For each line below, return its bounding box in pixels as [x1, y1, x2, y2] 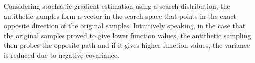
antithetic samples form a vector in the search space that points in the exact [4, 10, 236, 21]
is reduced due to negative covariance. [4, 49, 119, 60]
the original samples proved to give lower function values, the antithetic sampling [4, 30, 251, 40]
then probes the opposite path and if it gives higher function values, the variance [4, 40, 250, 50]
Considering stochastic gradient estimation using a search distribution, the [4, 1, 230, 11]
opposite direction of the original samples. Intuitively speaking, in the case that [4, 20, 246, 31]
